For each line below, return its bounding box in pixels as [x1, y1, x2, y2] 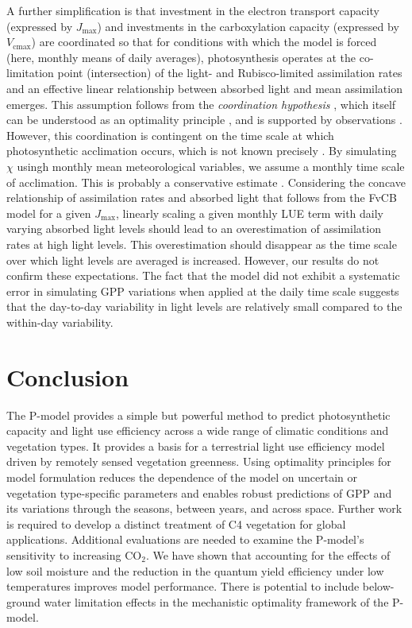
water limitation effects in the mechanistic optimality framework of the [44, 593, 389, 610]
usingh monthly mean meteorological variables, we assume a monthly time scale [17, 157, 405, 174]
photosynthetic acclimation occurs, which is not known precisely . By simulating [6, 142, 397, 159]
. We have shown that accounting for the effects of [145, 546, 391, 563]
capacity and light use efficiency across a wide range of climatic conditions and [6, 422, 389, 439]
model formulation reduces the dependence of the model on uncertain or [6, 468, 358, 485]
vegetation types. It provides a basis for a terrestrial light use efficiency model [6, 437, 385, 454]
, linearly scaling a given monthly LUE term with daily [116, 204, 384, 221]
